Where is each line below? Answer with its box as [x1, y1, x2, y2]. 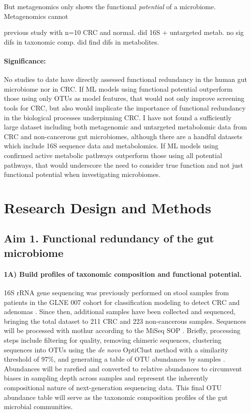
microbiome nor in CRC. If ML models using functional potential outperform [4, 83, 233, 94]
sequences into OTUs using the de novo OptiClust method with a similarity [4, 344, 228, 354]
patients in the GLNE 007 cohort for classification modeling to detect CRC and [4, 297, 240, 307]
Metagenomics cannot [4, 11, 68, 21]
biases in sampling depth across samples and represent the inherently [4, 373, 208, 383]
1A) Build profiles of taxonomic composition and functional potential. [4, 269, 242, 279]
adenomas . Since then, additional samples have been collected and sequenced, [4, 306, 236, 317]
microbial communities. [4, 401, 73, 412]
